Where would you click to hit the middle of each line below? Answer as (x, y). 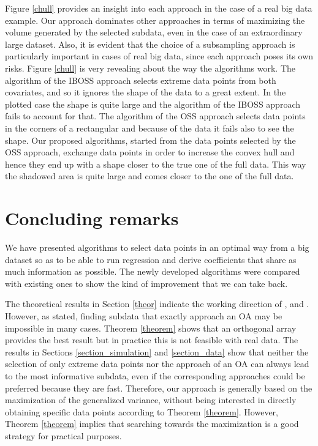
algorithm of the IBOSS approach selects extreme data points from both (141, 80)
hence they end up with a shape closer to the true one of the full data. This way (156, 164)
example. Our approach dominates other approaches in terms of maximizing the (155, 20)
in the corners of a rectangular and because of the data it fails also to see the (150, 128)
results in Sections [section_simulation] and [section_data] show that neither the (157, 351)
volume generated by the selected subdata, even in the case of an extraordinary (154, 32)
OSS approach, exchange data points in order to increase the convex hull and (150, 152)
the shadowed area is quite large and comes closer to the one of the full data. (150, 176)
